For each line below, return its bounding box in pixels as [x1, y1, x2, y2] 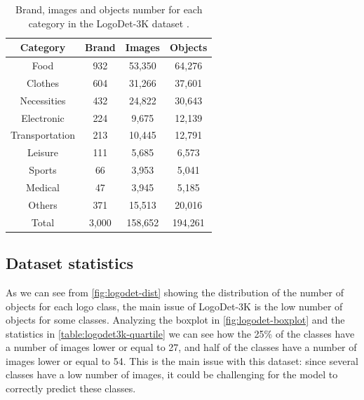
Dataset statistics [6, 252, 134, 274]
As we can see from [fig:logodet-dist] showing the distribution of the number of [6, 284, 344, 299]
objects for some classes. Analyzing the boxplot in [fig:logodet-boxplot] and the [6, 312, 345, 327]
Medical [26, 179, 60, 194]
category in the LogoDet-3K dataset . [28, 15, 189, 30]
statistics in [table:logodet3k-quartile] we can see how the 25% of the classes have [6, 326, 355, 340]
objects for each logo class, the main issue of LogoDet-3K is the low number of [6, 298, 343, 313]
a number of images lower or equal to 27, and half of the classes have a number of [6, 340, 357, 354]
